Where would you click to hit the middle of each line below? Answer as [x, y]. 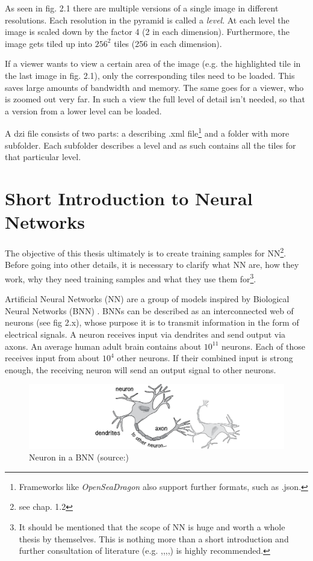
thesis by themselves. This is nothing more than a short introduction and [154, 538]
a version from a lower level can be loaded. [83, 110]
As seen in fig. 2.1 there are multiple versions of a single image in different [142, 8]
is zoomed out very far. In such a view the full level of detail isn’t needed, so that [155, 99]
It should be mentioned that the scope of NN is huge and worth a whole [152, 526]
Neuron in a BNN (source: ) [79, 457]
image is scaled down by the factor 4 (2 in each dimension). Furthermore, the [147, 32]
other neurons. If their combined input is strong [205, 358]
